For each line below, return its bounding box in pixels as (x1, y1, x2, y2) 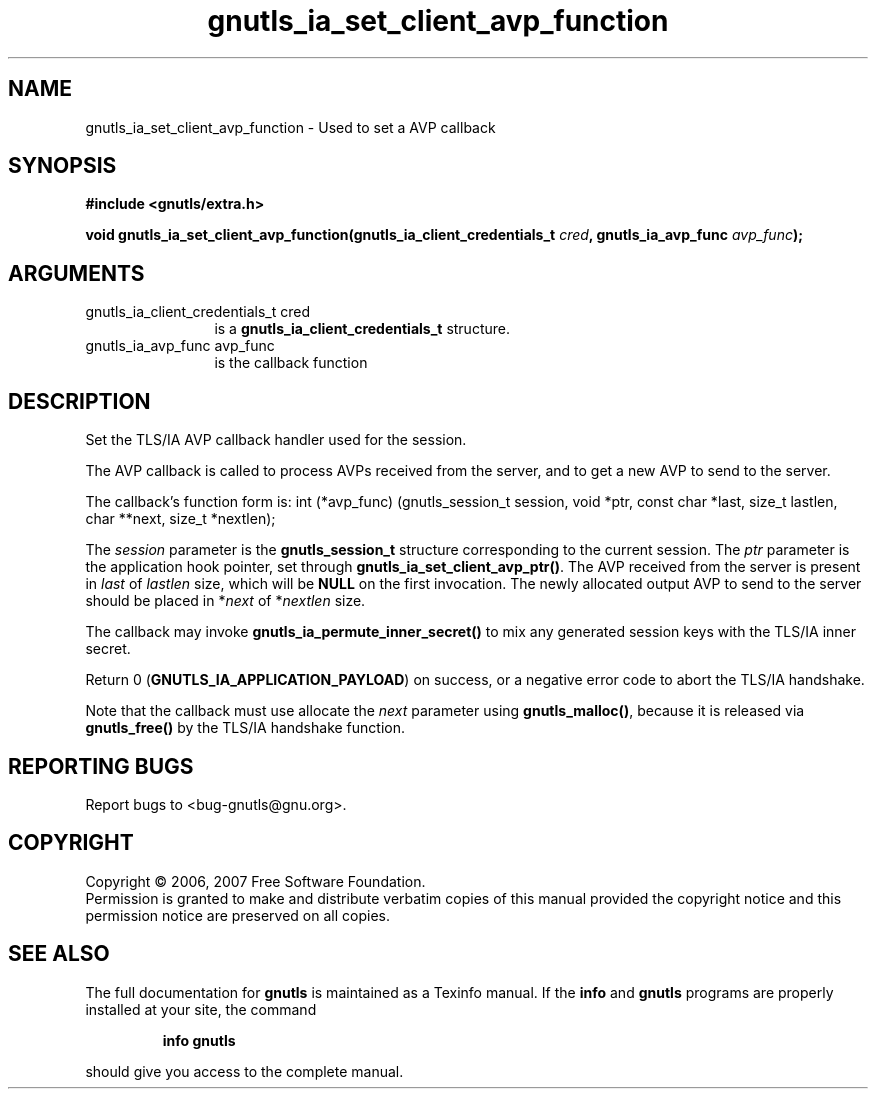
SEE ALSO (8, 941, 110, 967)
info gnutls (162, 1031, 236, 1049)
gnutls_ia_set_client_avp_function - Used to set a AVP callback (85, 118, 496, 136)
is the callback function (214, 354, 368, 372)
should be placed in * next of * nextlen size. (85, 592, 366, 610)
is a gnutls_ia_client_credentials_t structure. (214, 320, 510, 338)
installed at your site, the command (85, 1000, 317, 1018)
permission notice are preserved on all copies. (85, 906, 390, 924)
